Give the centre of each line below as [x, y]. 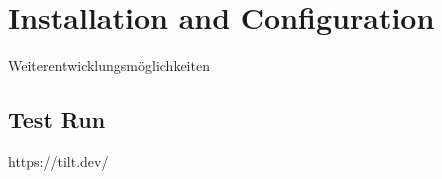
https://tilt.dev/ [58, 160]
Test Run [57, 119]
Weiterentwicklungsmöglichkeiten [109, 65]
